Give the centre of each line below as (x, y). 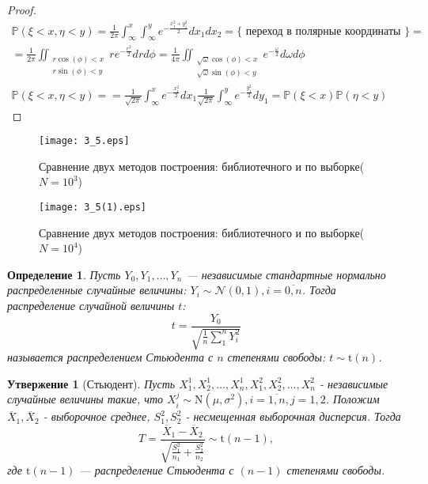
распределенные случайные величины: (97, 290)
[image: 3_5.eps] (84, 141)
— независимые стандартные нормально (286, 274)
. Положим (352, 399)
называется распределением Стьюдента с (110, 357)
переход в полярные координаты (323, 31)
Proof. (22, 9)
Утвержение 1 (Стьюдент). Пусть (91, 383)
